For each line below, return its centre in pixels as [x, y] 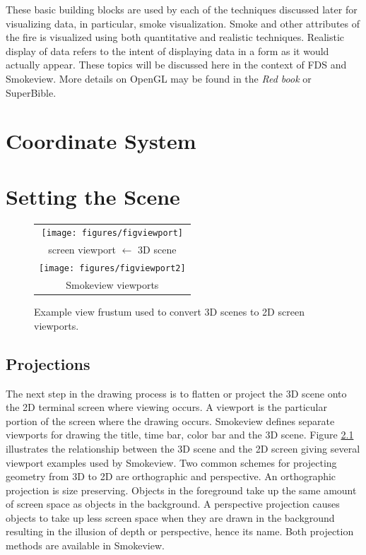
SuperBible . [31, 92]
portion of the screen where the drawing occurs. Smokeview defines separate [170, 420]
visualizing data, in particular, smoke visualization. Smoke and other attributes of [183, 23]
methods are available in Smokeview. [85, 545]
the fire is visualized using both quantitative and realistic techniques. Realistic [175, 37]
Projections [48, 363]
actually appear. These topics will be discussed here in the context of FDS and [176, 65]
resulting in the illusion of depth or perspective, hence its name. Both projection [180, 531]
